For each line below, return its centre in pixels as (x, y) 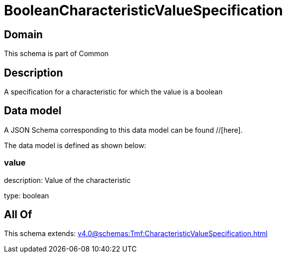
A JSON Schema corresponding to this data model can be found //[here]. (123, 130)
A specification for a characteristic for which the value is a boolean (113, 92)
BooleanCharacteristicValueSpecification (143, 10)
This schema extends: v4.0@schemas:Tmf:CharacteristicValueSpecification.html (136, 234)
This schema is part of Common (56, 54)
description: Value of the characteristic (68, 180)
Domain (24, 34)
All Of (18, 215)
